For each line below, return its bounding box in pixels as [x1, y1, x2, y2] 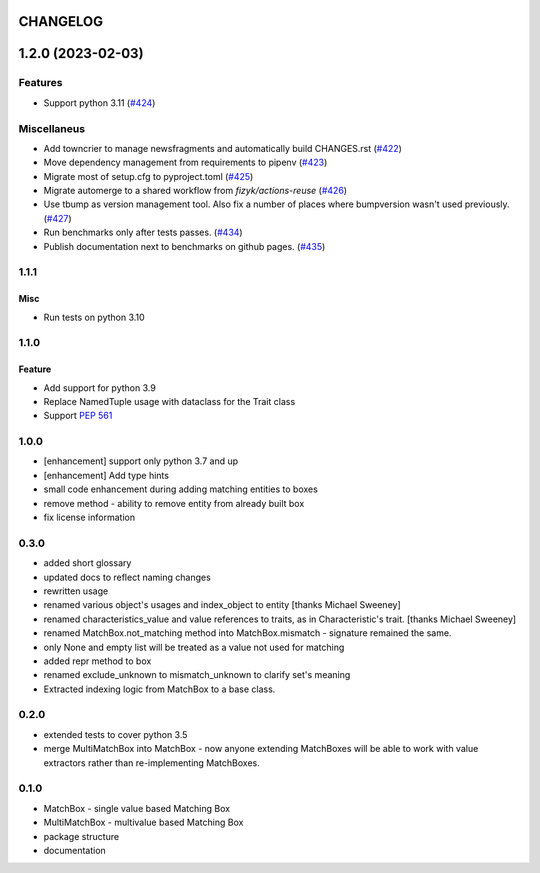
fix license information [43, 511, 135, 524]
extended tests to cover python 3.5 [43, 728, 188, 740]
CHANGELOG [18, 13, 104, 30]
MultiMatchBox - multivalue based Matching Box [43, 816, 244, 829]
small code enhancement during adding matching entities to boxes [43, 483, 319, 495]
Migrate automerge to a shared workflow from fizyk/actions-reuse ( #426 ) [43, 185, 348, 197]
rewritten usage [43, 585, 109, 597]
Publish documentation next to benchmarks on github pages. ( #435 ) [43, 240, 326, 252]
